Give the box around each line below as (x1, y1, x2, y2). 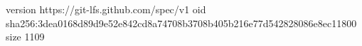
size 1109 (6, 29, 45, 44)
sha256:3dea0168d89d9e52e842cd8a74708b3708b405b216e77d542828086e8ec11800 (6, 15, 357, 30)
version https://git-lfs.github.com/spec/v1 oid (6, 2, 206, 16)
